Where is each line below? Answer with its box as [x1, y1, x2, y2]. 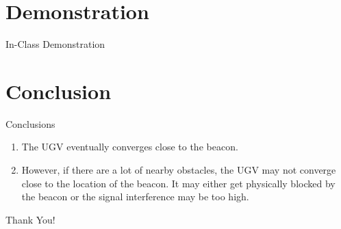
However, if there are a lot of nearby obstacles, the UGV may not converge [21, 163, 336, 177]
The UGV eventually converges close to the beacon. [21, 139, 238, 154]
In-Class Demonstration [5, 37, 105, 51]
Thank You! [5, 212, 55, 226]
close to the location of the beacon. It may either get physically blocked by [21, 176, 336, 190]
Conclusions [5, 116, 55, 131]
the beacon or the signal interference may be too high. [21, 189, 249, 204]
